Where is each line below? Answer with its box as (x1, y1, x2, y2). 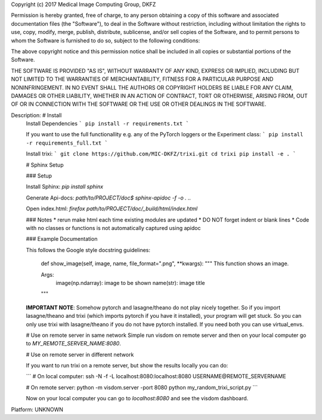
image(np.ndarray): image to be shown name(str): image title (55, 279, 205, 286)
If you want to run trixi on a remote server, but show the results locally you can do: (26, 362, 228, 369)
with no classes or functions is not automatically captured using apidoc (26, 224, 201, 231)
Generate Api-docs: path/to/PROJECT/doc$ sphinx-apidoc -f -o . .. (26, 194, 191, 201)
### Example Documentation (26, 235, 98, 243)
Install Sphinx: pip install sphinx (26, 183, 104, 191)
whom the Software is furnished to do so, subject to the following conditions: (11, 36, 200, 44)
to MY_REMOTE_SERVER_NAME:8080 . (26, 340, 122, 347)
